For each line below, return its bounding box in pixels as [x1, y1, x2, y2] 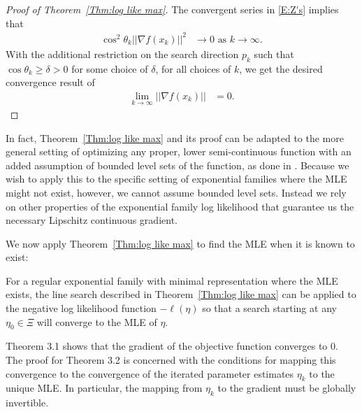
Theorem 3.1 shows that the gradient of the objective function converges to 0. [6, 339, 338, 353]
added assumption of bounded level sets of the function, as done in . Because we [6, 157, 349, 172]
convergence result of [6, 75, 95, 90]
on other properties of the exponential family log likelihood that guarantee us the [6, 199, 354, 213]
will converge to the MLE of [36, 314, 157, 329]
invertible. [6, 395, 49, 410]
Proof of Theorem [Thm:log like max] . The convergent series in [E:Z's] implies [6, 2, 339, 16]
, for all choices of [155, 61, 231, 76]
